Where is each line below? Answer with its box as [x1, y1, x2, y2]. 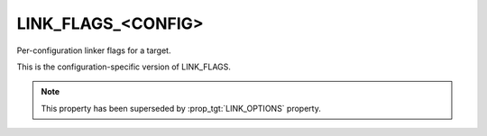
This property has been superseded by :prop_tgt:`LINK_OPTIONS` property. [41, 103, 322, 113]
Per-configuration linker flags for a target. [16, 45, 171, 56]
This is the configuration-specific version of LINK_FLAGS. [16, 61, 232, 72]
